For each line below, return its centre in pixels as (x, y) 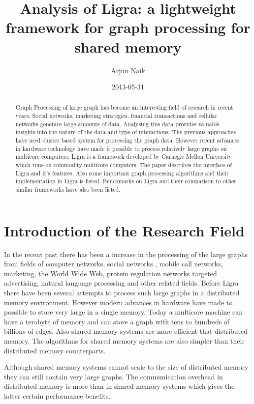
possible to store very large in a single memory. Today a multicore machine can (124, 312)
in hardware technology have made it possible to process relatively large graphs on (121, 148)
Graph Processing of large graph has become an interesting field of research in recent (124, 107)
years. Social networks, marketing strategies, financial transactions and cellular (116, 116)
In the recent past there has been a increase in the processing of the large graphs (126, 254)
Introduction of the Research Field (124, 230)
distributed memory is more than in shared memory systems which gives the (119, 386)
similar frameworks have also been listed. (68, 189)
